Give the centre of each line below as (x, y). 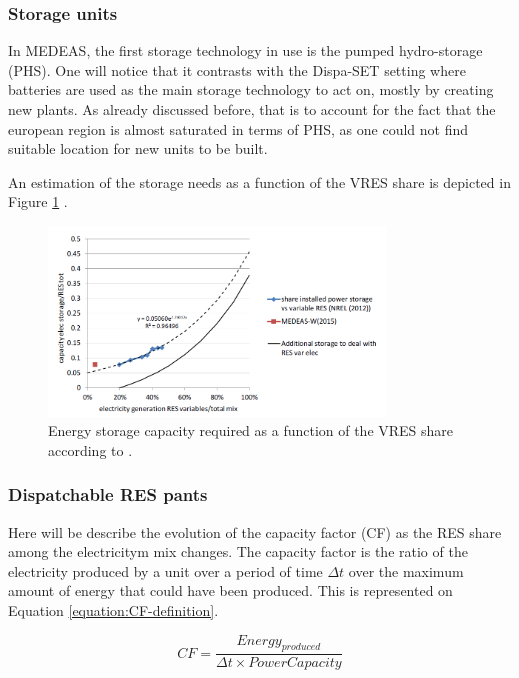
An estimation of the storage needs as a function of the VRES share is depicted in (259, 181)
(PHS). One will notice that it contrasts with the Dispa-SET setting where (237, 69)
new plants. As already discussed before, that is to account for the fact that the (252, 109)
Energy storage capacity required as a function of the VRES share (251, 430)
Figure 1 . (38, 201)
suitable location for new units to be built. (138, 148)
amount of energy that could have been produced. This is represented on (230, 590)
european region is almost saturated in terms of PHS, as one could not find (238, 128)
